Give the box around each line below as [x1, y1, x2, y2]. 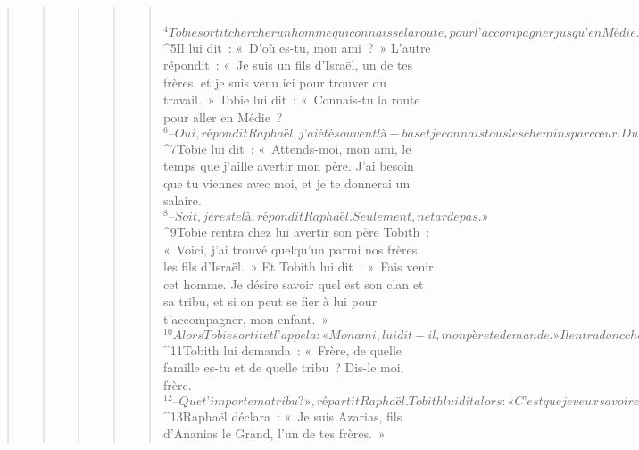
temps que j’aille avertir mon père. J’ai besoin [162, 156, 414, 175]
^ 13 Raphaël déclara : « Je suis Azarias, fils [162, 406, 402, 425]
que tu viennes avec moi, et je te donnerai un [162, 173, 411, 192]
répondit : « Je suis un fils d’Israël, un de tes [162, 55, 413, 74]
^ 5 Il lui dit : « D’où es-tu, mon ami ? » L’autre [162, 37, 431, 56]
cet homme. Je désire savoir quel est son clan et [162, 274, 424, 293]
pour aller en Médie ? [162, 107, 283, 126]
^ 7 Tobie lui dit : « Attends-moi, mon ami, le [162, 138, 411, 157]
